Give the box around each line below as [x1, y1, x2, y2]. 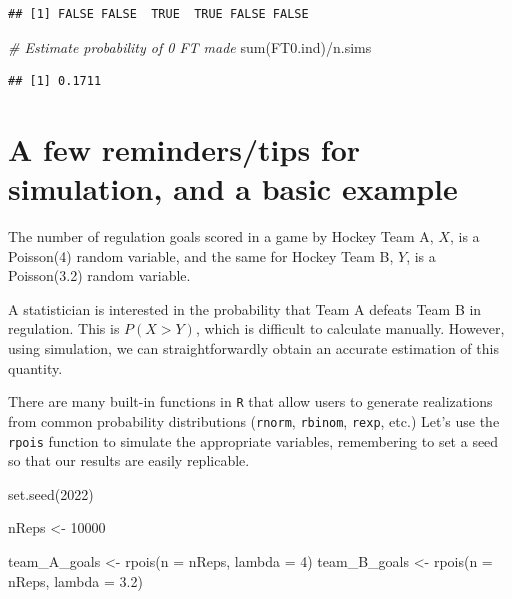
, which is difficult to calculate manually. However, [195, 318, 505, 339]
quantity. [8, 357, 63, 378]
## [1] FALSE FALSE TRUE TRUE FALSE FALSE [8, 7, 309, 21]
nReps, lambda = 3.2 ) [8, 570, 143, 591]
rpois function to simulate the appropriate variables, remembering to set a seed [8, 430, 499, 451]
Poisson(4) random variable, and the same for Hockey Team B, [8, 245, 394, 266]
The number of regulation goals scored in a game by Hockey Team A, [8, 226, 434, 247]
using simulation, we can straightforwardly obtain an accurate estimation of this [8, 338, 499, 359]
